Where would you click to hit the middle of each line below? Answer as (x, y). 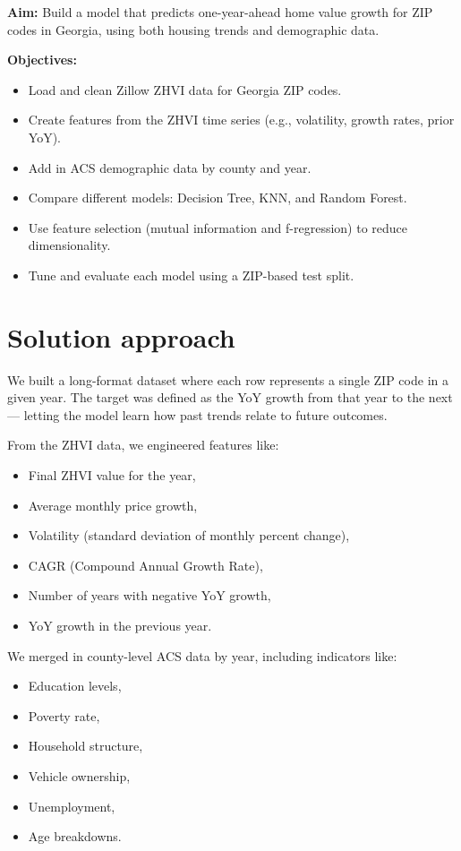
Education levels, (75, 686)
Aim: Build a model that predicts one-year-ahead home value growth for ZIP (220, 12)
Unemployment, (72, 806)
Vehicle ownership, (79, 775)
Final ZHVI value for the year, (112, 475)
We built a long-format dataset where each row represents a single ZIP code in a (228, 379)
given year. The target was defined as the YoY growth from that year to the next (230, 397)
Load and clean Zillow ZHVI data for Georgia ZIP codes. (185, 89)
